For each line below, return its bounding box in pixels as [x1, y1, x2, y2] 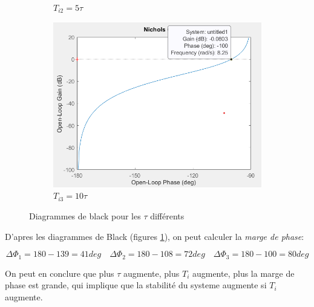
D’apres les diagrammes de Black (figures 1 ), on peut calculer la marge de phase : [5, 230, 304, 242]
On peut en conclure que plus [5, 267, 114, 279]
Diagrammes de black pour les [29, 210, 141, 222]
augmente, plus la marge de [192, 267, 295, 279]
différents [150, 210, 185, 222]
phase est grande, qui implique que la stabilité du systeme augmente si [5, 279, 267, 291]
